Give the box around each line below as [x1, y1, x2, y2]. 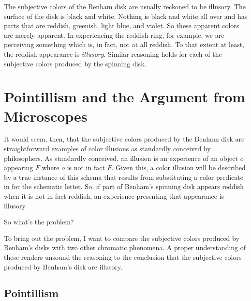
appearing [4, 162, 33, 173]
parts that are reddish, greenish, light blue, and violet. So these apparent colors [4, 20, 239, 31]
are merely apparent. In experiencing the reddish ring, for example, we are [4, 30, 224, 40]
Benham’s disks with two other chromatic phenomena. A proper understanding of [4, 242, 246, 253]
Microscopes [4, 106, 88, 126]
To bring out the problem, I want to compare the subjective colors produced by [4, 233, 239, 243]
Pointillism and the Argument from [4, 87, 246, 107]
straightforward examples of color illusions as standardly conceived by [4, 143, 211, 154]
